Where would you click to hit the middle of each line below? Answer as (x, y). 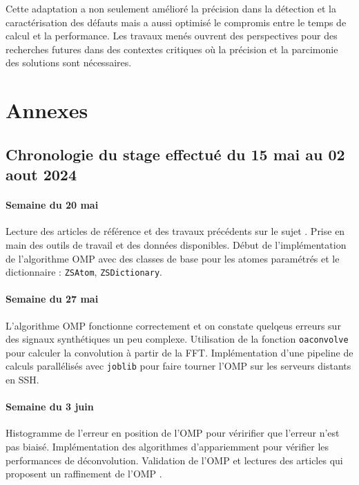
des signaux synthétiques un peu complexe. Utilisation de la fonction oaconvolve (177, 339)
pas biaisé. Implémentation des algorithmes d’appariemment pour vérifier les (167, 447)
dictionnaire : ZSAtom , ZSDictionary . (84, 272)
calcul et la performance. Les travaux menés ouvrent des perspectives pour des (172, 36)
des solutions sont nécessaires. (69, 63)
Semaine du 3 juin (50, 407)
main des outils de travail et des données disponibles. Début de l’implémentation (176, 244)
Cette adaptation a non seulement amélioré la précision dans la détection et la (171, 8)
